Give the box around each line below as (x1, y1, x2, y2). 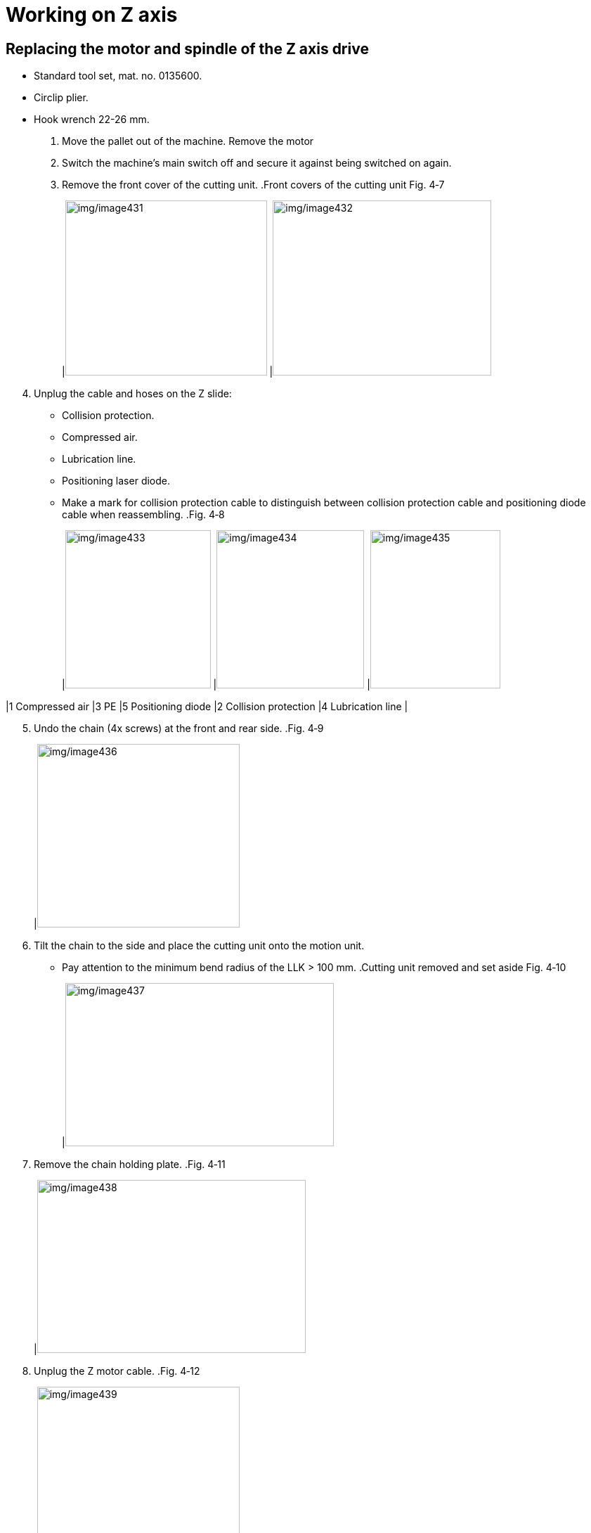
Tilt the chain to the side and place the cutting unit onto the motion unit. (34, 939, 365, 952)
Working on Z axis (6, 3, 178, 27)
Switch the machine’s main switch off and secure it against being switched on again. (62, 157, 452, 169)
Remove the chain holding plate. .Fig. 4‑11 (34, 1158, 226, 1171)
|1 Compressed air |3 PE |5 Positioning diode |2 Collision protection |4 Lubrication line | (6, 700, 408, 713)
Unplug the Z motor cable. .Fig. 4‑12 (34, 1365, 200, 1378)
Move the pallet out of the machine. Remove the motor (62, 135, 314, 148)
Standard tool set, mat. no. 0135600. (34, 70, 202, 82)
